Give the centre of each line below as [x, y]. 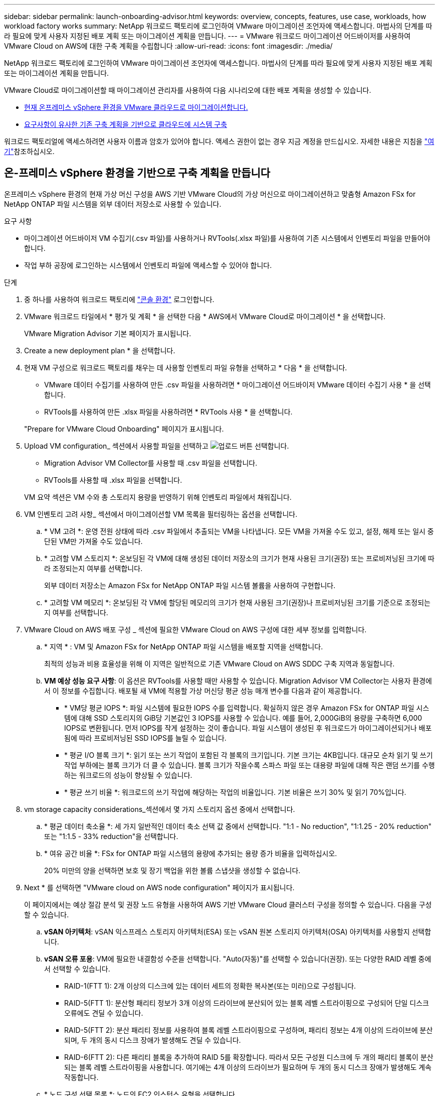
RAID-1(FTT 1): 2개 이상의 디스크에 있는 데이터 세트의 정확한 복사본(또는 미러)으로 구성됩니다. [210, 986]
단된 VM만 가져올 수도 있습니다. [93, 541]
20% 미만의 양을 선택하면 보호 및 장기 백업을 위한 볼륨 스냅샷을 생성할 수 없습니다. [172, 870]
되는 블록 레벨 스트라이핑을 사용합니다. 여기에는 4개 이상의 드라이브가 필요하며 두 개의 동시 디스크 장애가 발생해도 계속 [248, 1067]
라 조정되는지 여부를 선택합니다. [93, 568]
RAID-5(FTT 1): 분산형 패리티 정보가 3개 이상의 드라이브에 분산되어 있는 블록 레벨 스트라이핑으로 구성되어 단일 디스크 [247, 1003]
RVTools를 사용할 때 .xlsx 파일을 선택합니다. [113, 480]
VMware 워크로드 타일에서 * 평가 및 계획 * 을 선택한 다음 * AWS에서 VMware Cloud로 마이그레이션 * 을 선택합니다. [205, 316]
